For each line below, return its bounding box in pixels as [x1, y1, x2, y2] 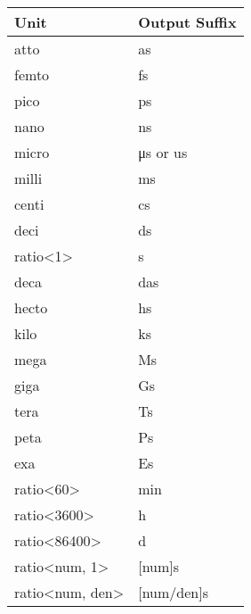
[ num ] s [138, 556, 180, 577]
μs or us [138, 142, 188, 162]
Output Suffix [138, 12, 237, 32]
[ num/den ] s [138, 582, 208, 602]
